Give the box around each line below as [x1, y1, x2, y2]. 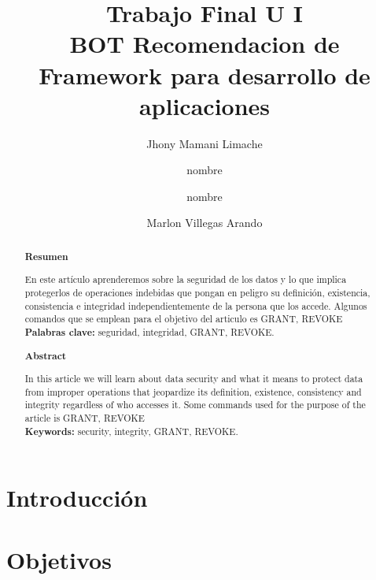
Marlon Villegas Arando [146, 214, 263, 231]
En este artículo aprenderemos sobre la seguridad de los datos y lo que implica [24, 273, 347, 286]
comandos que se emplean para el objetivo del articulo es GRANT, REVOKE [24, 312, 343, 325]
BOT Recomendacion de [69, 28, 340, 60]
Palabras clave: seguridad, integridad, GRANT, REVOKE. [24, 325, 275, 340]
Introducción [6, 481, 148, 514]
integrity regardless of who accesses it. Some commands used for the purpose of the [24, 398, 366, 411]
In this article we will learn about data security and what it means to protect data [24, 372, 363, 385]
